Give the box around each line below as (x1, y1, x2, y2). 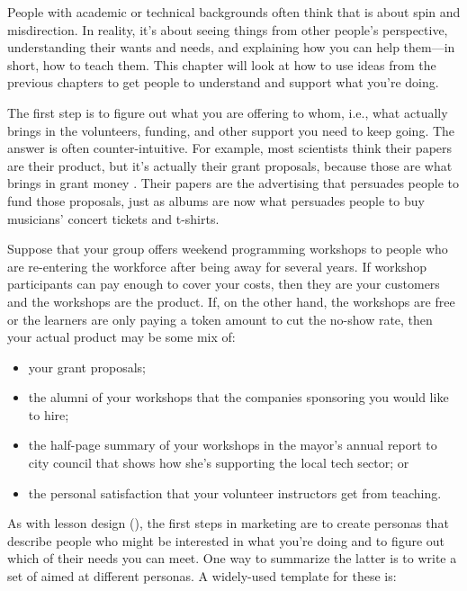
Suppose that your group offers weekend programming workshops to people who (7, 239, 448, 258)
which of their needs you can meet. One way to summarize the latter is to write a (7, 549, 457, 568)
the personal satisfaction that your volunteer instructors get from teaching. (28, 483, 442, 502)
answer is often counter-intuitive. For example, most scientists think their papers (7, 139, 453, 157)
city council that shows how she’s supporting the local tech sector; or (28, 453, 409, 472)
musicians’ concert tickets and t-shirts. (7, 209, 220, 228)
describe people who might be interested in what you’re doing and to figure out (7, 531, 445, 550)
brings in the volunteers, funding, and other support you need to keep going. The (7, 121, 455, 139)
